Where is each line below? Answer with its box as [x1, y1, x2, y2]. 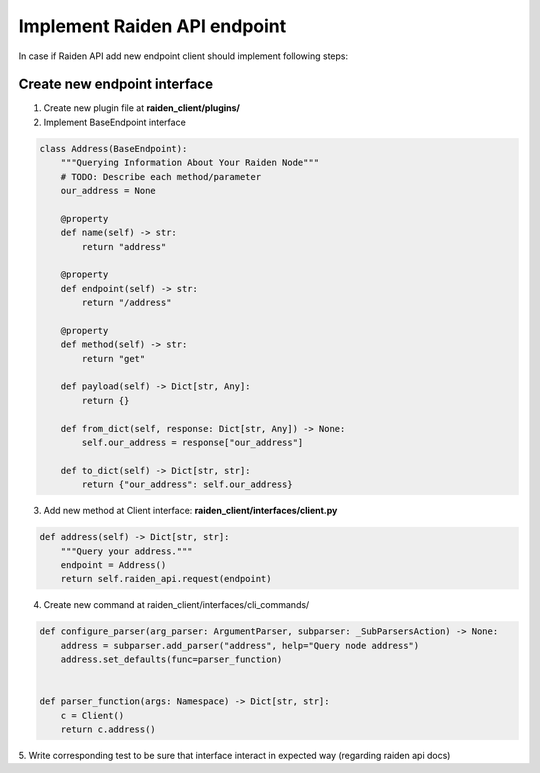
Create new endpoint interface [18, 76, 214, 93]
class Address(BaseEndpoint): [39, 143, 188, 154]
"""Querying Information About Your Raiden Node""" [60, 157, 320, 169]
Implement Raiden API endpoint [18, 15, 287, 37]
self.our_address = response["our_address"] [81, 437, 304, 449]
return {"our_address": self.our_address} [81, 479, 294, 490]
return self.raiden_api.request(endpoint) [60, 573, 272, 585]
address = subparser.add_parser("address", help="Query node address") [60, 640, 420, 651]
